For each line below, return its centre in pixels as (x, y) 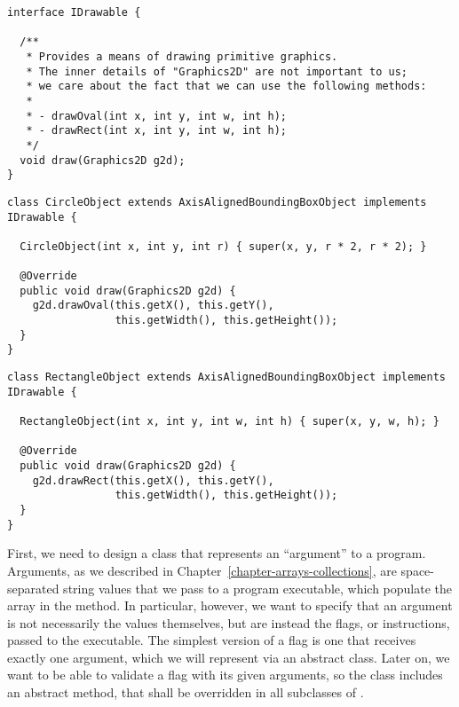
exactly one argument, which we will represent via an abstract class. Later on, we (229, 657)
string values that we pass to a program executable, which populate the (258, 588)
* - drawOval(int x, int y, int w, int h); (156, 116)
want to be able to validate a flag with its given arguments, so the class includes (225, 675)
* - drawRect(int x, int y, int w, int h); (156, 131)
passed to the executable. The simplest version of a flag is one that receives (212, 640)
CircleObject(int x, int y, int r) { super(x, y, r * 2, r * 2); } (223, 246)
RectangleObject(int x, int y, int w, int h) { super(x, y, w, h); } (229, 422)
